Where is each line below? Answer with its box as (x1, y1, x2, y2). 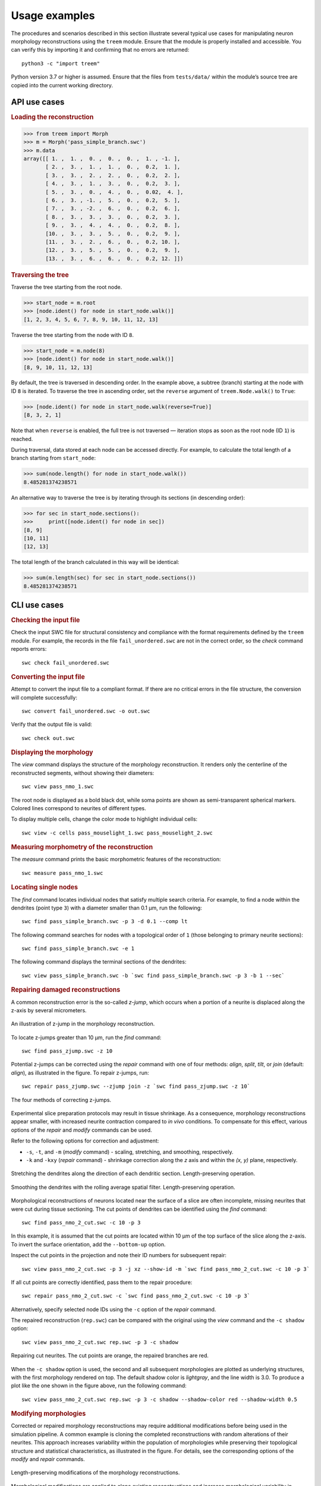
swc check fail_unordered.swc (21, 659, 110, 666)
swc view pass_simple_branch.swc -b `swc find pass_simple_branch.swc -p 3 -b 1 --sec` (21, 972, 285, 979)
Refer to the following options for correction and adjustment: (11, 1137, 159, 1144)
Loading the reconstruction (11, 113, 94, 121)
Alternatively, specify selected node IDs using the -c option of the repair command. (11, 1305, 216, 1313)
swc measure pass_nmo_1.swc (21, 870, 103, 876)
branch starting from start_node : (11, 455, 96, 462)
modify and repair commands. (11, 1456, 86, 1463)
